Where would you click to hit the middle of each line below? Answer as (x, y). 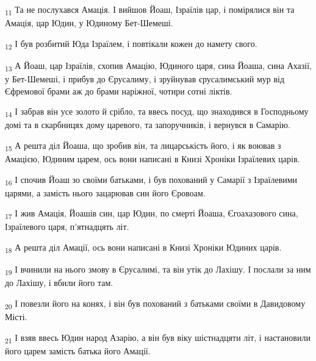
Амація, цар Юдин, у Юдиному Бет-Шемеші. (89, 23)
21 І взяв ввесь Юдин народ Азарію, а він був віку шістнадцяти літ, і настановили (158, 338)
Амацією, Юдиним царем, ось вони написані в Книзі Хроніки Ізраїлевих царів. (153, 159)
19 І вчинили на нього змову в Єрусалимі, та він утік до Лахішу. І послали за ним (158, 270)
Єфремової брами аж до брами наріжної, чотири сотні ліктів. (119, 91)
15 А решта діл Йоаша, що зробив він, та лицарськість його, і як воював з (143, 146)
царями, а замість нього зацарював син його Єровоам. (105, 192)
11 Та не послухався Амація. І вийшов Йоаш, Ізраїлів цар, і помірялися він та (150, 10)
